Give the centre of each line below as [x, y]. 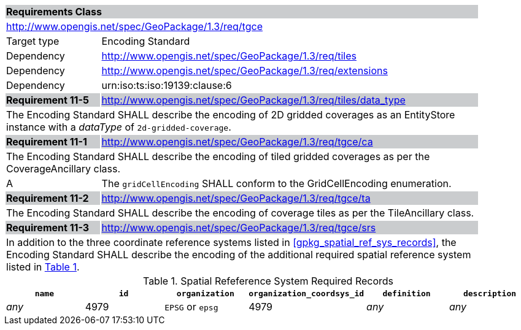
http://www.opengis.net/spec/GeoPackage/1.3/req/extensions [245, 71]
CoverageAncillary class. [64, 169]
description [490, 294]
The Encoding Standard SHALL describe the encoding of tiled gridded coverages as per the [218, 156]
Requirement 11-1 [47, 142]
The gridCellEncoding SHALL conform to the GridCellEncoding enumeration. [276, 183]
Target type [33, 41]
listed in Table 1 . [43, 267]
